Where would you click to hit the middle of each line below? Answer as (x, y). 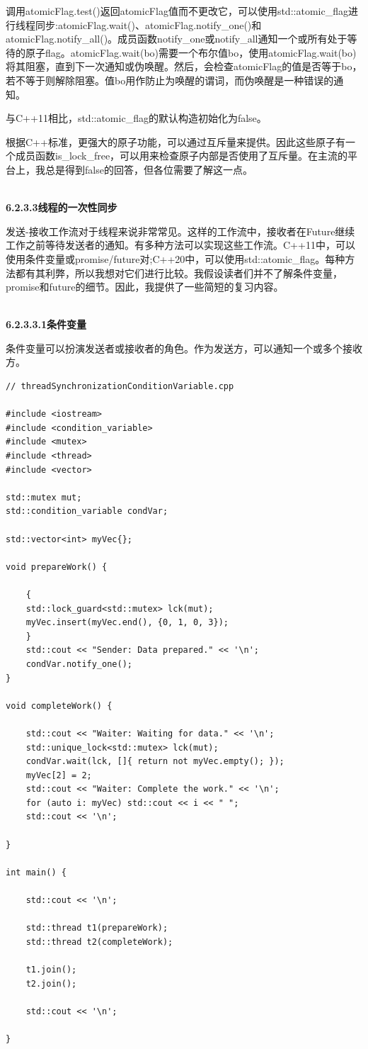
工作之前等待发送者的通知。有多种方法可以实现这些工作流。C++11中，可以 (180, 245)
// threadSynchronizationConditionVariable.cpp (120, 387)
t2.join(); (51, 983)
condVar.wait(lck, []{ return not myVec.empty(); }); (155, 762)
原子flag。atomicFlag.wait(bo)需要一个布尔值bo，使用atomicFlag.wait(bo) (191, 52)
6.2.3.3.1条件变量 (46, 324)
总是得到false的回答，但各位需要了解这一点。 (149, 169)
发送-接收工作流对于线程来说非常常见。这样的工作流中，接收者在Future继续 (180, 231)
